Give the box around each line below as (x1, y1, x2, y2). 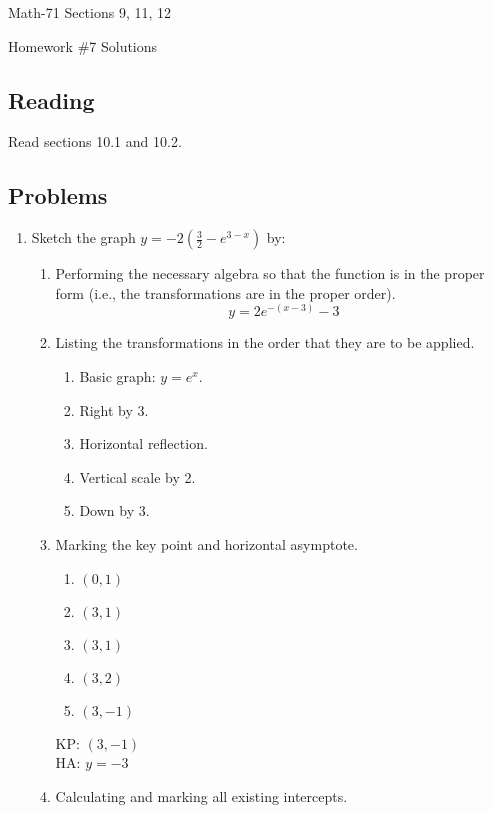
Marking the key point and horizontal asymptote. (55, 533, 358, 554)
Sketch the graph (31, 227, 136, 248)
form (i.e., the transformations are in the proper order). (55, 282, 396, 303)
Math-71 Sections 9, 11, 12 (8, 2, 172, 22)
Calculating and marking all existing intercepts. (55, 785, 348, 806)
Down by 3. (79, 500, 150, 521)
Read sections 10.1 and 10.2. (8, 131, 182, 152)
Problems (8, 180, 108, 211)
